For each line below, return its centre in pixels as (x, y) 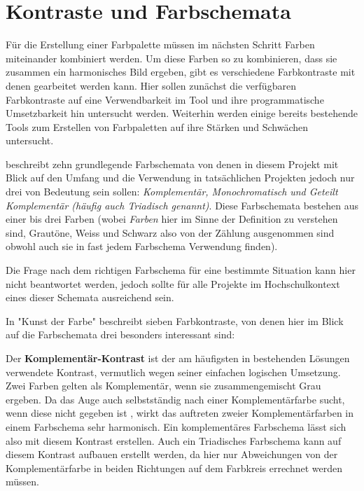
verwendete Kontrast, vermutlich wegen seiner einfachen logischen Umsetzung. (173, 372)
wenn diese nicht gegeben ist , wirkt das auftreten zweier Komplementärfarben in (180, 413)
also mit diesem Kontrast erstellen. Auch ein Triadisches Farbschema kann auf (174, 440)
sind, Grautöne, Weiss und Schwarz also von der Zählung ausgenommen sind (170, 232)
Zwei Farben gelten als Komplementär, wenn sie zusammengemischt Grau (163, 386)
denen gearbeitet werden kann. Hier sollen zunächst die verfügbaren (151, 85)
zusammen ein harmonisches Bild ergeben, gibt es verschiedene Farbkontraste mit (181, 72)
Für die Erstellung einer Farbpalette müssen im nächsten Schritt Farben (160, 44)
